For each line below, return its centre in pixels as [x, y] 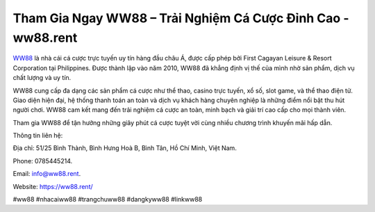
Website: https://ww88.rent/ [53, 186]
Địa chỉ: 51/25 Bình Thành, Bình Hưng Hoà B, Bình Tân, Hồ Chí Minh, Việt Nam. [125, 148]
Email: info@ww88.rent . [47, 174]
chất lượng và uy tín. [42, 78]
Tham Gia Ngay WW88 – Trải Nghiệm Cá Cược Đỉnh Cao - [181, 18]
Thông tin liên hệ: [38, 136]
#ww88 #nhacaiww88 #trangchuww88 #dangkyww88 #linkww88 [108, 199]
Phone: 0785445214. [43, 161]
